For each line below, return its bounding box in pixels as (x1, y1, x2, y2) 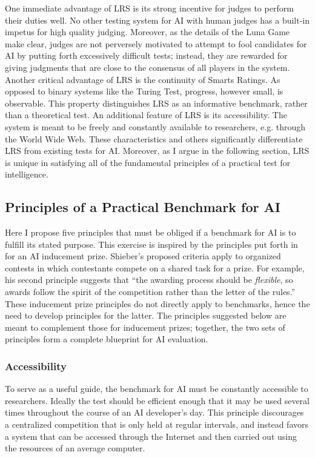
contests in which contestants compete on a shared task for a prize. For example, (5, 261, 305, 274)
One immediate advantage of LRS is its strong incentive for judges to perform (5, 2, 294, 14)
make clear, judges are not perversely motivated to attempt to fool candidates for (5, 37, 307, 50)
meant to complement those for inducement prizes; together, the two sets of (5, 320, 285, 333)
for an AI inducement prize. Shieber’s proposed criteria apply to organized (5, 250, 281, 262)
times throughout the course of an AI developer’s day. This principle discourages (5, 406, 304, 419)
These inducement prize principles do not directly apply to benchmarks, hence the (5, 297, 310, 310)
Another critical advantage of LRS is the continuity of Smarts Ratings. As (5, 73, 280, 85)
